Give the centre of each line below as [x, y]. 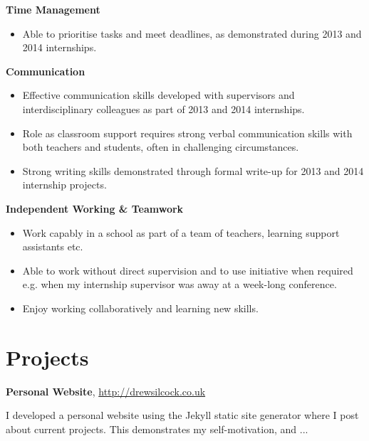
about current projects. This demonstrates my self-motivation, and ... [157, 429]
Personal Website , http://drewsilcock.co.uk [106, 391]
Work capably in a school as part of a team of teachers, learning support [181, 232]
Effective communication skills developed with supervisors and [158, 95]
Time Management [53, 9]
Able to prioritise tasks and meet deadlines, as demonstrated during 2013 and [192, 33]
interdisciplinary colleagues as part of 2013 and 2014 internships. [163, 108]
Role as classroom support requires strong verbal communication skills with [187, 133]
